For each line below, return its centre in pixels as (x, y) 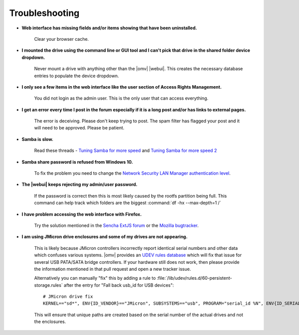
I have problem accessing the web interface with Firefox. (82, 214)
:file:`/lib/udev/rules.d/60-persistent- (194, 278)
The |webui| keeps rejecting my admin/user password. (79, 185)
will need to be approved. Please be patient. (79, 128)
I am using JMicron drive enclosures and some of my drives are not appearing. (105, 237)
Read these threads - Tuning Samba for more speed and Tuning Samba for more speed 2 (126, 151)
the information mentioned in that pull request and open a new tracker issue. (113, 269)
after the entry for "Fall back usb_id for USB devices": (119, 285)
